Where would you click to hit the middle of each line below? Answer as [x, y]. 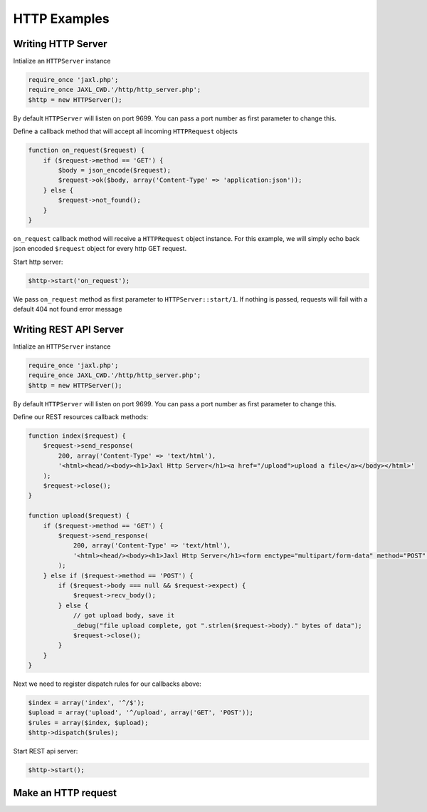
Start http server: [38, 262]
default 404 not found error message [68, 309]
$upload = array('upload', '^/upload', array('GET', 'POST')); [141, 713]
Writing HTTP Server [60, 44]
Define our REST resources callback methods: [81, 417]
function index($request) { [77, 436]
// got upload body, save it [124, 616]
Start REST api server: [46, 751]
